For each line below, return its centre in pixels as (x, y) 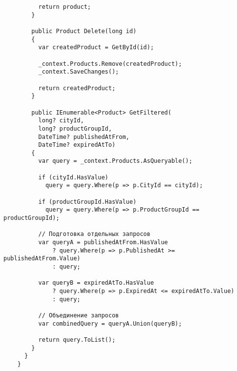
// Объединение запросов (79, 315)
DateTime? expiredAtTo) (77, 145)
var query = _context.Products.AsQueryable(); (115, 161)
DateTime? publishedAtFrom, (84, 137)
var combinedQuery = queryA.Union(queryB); (110, 323)
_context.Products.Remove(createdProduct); (110, 64)
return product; (65, 7)
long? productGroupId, (75, 128)
